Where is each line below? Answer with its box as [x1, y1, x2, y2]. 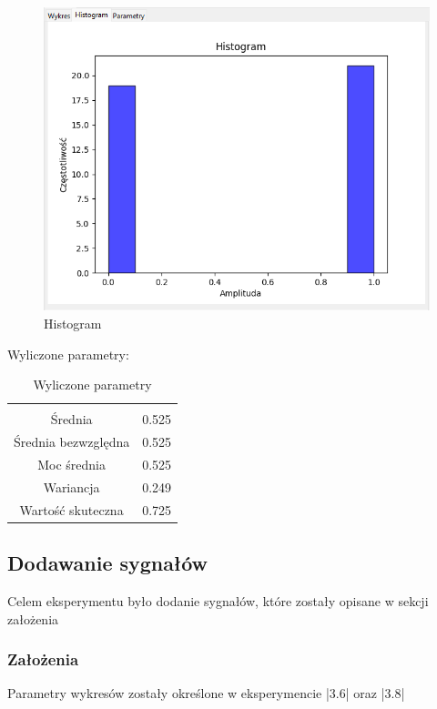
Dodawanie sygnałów [7, 549, 208, 577]
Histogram [44, 313, 102, 332]
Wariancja [43, 477, 100, 496]
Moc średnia [37, 454, 106, 473]
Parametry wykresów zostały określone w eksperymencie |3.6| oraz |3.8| [7, 684, 405, 703]
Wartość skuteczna [19, 500, 124, 519]
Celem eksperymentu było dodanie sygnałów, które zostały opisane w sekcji [7, 591, 429, 610]
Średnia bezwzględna [14, 432, 130, 451]
